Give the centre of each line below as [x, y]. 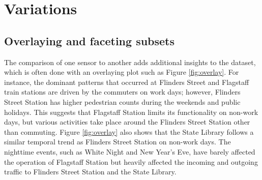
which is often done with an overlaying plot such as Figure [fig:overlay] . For [122, 72]
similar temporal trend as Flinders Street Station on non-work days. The [118, 142]
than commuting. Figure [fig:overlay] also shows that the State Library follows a [129, 131]
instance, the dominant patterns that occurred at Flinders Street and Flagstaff [127, 82]
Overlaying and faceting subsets [90, 40]
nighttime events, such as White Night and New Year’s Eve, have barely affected [130, 151]
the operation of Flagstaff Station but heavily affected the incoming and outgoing [131, 161]
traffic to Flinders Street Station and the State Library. [90, 172]
